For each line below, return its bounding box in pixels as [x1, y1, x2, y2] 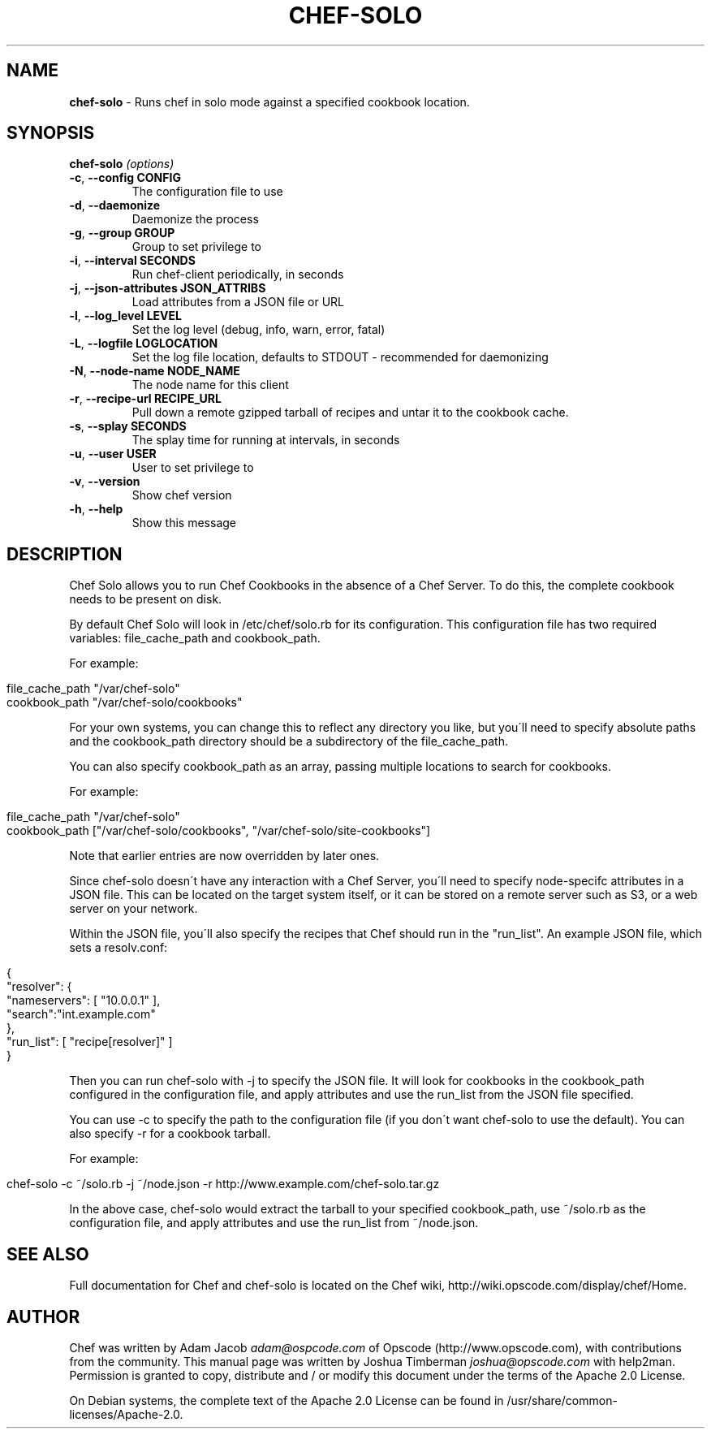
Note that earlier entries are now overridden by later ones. [69, 849, 380, 863]
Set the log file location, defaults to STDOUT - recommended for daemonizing [131, 350, 549, 365]
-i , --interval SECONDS [69, 253, 196, 268]
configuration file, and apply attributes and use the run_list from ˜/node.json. [69, 1216, 479, 1230]
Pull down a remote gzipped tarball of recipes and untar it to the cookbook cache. [131, 405, 569, 420]
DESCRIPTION [6, 543, 123, 564]
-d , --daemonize [69, 198, 161, 213]
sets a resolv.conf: [69, 940, 168, 955]
